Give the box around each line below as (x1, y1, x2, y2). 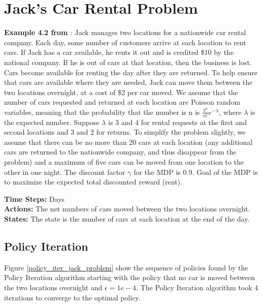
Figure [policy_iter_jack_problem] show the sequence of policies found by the (4, 262, 248, 272)
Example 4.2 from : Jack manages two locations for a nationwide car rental (4, 27, 246, 38)
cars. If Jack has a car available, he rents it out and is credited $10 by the (4, 47, 234, 57)
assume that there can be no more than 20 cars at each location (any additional (4, 136, 253, 147)
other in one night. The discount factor (4, 166, 125, 177)
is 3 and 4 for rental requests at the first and (108, 116, 247, 127)
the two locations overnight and (4, 282, 103, 293)
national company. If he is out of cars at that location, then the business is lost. (4, 56, 252, 67)
